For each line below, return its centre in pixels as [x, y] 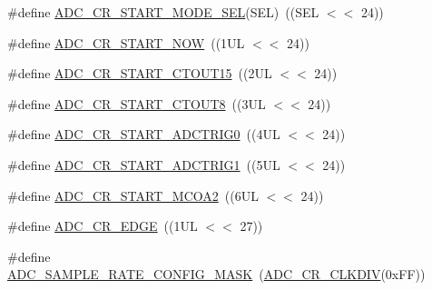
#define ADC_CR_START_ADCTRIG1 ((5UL [144, 164]
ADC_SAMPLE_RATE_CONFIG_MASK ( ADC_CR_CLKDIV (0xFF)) [216, 274]
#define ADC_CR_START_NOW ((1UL [126, 42]
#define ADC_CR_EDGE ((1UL [103, 226]
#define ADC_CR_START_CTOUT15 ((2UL [140, 73]
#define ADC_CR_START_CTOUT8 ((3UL [137, 103]
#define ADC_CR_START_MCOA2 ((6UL [133, 195]
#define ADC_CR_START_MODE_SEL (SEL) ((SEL [163, 12]
